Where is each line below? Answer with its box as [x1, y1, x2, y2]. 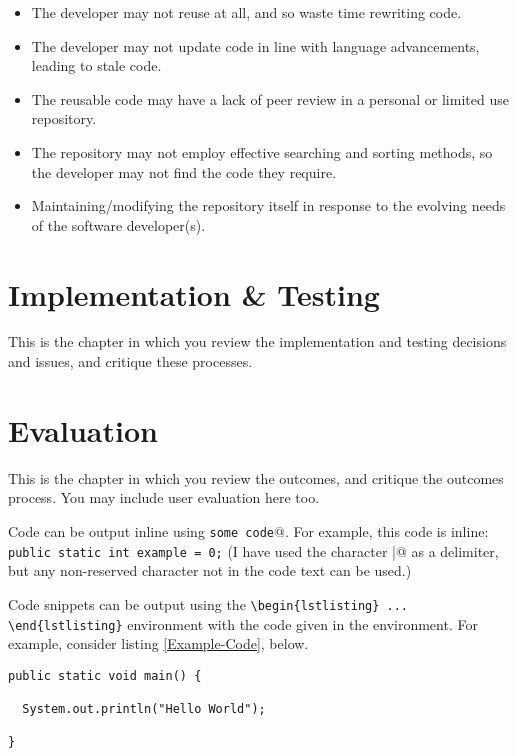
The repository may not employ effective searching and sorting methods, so [31, 141, 493, 162]
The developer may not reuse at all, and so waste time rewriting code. [31, 2, 462, 22]
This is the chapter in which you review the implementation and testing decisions [8, 331, 507, 352]
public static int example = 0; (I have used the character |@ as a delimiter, [8, 540, 499, 561]
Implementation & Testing [8, 273, 380, 314]
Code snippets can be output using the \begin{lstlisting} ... [8, 593, 409, 614]
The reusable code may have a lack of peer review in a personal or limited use [31, 88, 509, 109]
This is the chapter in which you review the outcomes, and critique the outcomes [8, 467, 504, 488]
